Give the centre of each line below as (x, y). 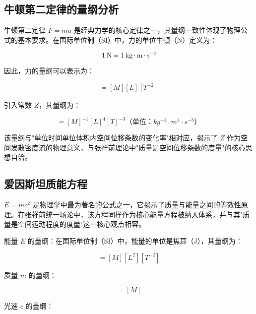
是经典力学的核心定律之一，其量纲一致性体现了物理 (157, 30)
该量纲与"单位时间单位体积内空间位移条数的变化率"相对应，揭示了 (111, 138)
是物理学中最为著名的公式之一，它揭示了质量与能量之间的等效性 (137, 205)
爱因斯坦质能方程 (46, 184)
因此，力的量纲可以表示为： (49, 71)
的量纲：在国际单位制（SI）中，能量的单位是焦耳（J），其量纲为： (135, 240)
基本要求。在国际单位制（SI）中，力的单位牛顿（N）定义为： (117, 39)
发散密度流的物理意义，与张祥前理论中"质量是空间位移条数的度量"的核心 (128, 147)
